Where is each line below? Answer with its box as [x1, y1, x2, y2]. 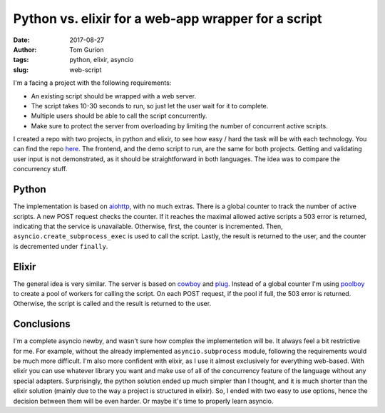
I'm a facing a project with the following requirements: [13, 78, 172, 87]
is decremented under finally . [13, 242, 108, 250]
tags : [13, 56, 29, 64]
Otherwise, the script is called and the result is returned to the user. [13, 300, 212, 308]
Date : [13, 36, 30, 44]
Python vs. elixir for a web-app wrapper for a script [13, 11, 322, 26]
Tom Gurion [69, 45, 104, 53]
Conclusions [13, 318, 71, 330]
